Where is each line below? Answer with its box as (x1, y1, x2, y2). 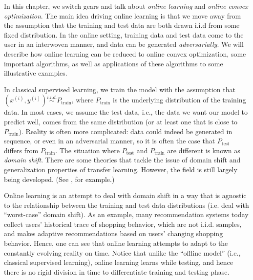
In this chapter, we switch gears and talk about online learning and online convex (4, 1, 248, 11)
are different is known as (167, 145, 240, 155)
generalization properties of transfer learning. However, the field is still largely (4, 164, 237, 174)
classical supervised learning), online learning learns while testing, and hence (4, 257, 233, 267)
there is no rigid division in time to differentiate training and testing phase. (4, 266, 230, 277)
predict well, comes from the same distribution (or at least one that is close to (4, 116, 238, 126)
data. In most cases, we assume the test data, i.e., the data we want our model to (4, 107, 248, 117)
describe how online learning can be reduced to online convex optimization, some (4, 48, 246, 59)
